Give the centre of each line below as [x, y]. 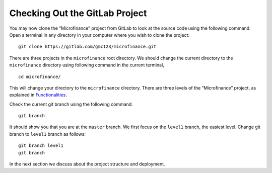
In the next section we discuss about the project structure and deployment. [87, 164]
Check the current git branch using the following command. [71, 104]
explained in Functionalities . [38, 95]
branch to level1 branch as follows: [47, 134]
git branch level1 [41, 146]
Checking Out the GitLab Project [78, 13]
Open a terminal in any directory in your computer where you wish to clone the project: [99, 35]
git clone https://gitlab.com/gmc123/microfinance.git [87, 47]
